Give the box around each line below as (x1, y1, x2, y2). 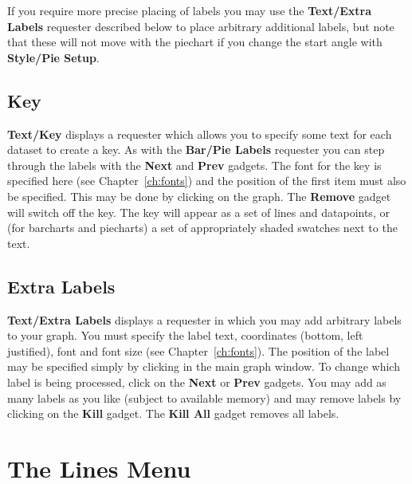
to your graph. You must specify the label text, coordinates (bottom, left (7, 327, 363, 344)
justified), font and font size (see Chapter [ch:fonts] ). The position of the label (7, 342, 390, 359)
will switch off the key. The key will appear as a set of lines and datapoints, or (7, 203, 390, 220)
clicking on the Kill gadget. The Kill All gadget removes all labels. (7, 405, 339, 422)
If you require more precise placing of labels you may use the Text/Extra (7, 2, 372, 18)
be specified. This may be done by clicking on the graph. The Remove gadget (7, 187, 391, 204)
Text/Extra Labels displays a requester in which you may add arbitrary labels (7, 311, 402, 328)
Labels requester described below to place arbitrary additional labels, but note (7, 18, 394, 34)
